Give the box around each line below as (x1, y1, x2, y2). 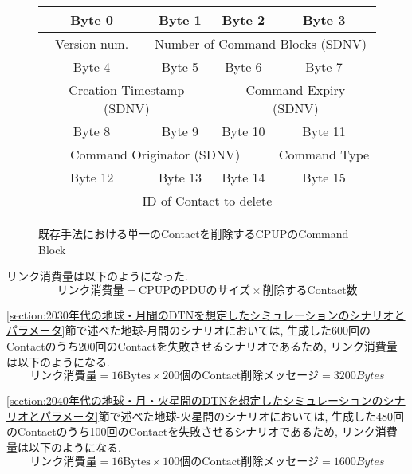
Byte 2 (222, 10, 265, 29)
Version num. (54, 34, 129, 53)
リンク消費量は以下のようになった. (6, 268, 188, 284)
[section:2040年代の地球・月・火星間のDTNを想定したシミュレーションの (6, 392, 383, 409)
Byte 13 (158, 168, 202, 186)
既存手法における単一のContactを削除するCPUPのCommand (38, 225, 349, 241)
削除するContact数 (262, 284, 358, 296)
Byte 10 (222, 122, 265, 140)
